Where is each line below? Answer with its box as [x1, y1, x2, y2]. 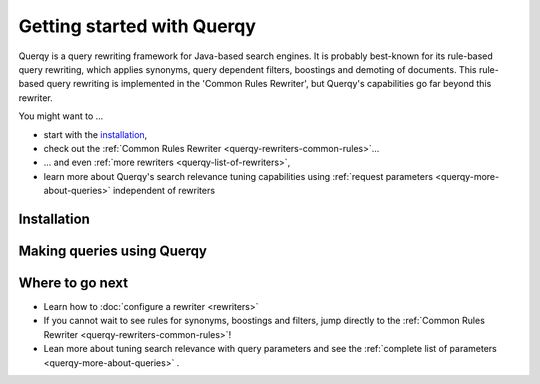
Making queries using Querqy [18, 242, 208, 259]
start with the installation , [43, 128, 148, 140]
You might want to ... [18, 110, 104, 122]
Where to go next [18, 274, 129, 291]
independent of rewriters [112, 185, 215, 197]
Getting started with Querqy [18, 15, 257, 37]
